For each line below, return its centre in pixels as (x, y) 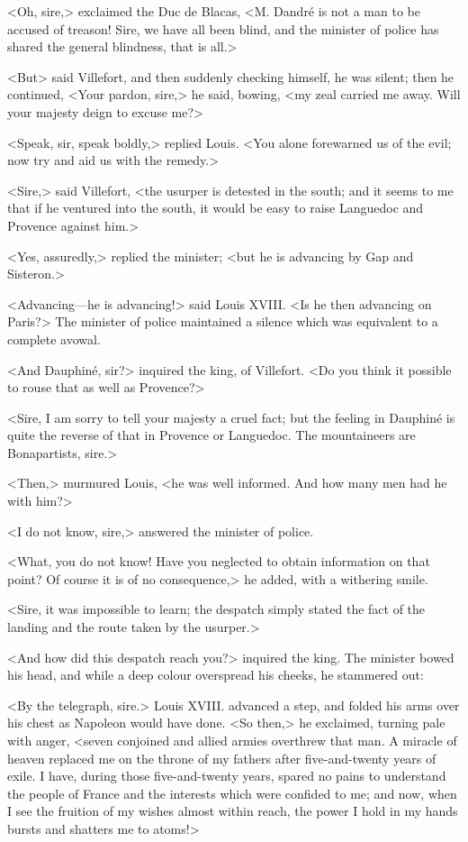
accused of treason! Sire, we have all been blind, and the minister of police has (223, 28)
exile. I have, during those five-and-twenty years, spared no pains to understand (227, 776)
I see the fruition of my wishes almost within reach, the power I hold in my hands (233, 811)
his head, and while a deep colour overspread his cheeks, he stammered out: (216, 675)
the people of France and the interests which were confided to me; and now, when (232, 793)
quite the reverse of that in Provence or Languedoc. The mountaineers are (211, 435)
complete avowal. (54, 339)
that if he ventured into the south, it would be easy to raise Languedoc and (216, 208)
